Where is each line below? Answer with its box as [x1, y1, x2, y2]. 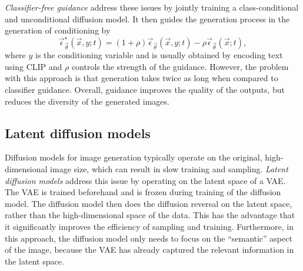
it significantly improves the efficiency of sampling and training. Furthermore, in [5, 220, 294, 232]
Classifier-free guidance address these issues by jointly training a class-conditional [5, 1, 299, 13]
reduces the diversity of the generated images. [5, 95, 169, 107]
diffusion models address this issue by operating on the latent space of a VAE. [5, 174, 286, 186]
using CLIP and [5, 60, 62, 72]
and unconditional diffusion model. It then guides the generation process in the [5, 12, 290, 25]
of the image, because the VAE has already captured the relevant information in [5, 243, 294, 256]
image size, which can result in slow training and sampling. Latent [50, 163, 288, 175]
